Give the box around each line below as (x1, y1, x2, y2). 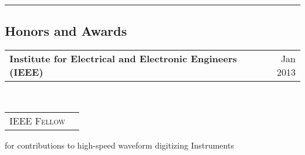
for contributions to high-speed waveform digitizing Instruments (5, 139, 234, 151)
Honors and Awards (5, 22, 127, 40)
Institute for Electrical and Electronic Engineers (9, 52, 237, 66)
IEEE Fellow (9, 113, 66, 127)
